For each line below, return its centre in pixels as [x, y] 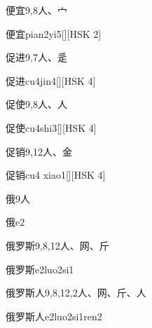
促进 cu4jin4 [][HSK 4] [51, 80]
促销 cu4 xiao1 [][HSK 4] [56, 175]
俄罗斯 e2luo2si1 [40, 269]
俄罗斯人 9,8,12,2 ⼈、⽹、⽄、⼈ [76, 293]
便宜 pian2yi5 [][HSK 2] [54, 33]
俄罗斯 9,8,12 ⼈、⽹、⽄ [57, 245]
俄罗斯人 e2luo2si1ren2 [54, 316]
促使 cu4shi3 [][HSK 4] [51, 127]
